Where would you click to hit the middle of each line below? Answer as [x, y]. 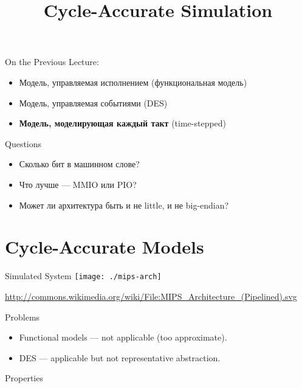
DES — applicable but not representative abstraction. [120, 357]
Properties [24, 378]
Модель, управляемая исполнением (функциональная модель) [133, 82]
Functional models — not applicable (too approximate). [123, 337]
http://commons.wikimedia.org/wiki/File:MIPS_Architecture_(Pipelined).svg [151, 296]
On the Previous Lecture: [52, 62]
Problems [22, 317]
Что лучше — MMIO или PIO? [78, 184]
